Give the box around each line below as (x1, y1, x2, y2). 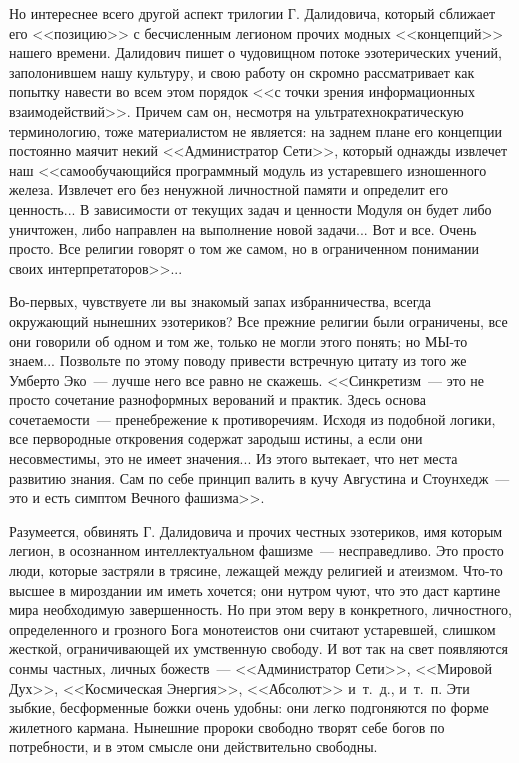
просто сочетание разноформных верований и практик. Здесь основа (9, 389, 426, 410)
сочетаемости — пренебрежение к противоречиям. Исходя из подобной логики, (9, 408, 496, 429)
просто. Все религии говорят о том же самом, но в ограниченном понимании (9, 238, 479, 259)
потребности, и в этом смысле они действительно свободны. (9, 736, 378, 757)
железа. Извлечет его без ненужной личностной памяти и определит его (9, 179, 448, 200)
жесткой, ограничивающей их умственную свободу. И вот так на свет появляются (9, 638, 509, 659)
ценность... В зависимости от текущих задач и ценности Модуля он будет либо (9, 198, 492, 219)
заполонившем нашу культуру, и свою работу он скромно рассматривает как (9, 61, 475, 82)
